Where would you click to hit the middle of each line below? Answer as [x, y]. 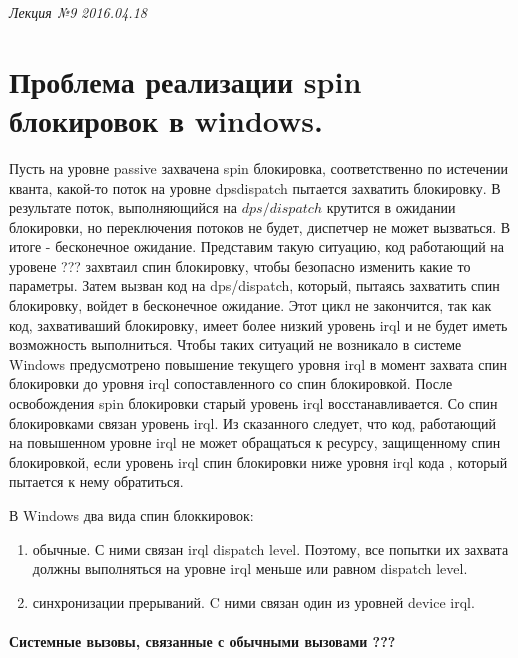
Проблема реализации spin [185, 80]
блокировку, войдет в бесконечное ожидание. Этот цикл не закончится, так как [250, 305]
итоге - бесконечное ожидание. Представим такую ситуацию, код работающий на [257, 246]
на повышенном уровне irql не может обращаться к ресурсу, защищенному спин [255, 442]
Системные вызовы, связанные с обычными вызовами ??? [202, 640]
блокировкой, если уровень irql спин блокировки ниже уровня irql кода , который [258, 461]
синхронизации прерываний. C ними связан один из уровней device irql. [253, 601]
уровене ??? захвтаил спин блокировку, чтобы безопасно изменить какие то [240, 265]
